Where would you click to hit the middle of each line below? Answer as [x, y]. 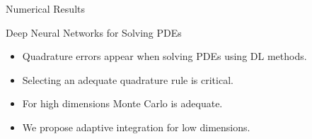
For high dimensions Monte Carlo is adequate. [122, 103]
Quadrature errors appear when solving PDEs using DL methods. [164, 56]
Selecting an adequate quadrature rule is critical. [128, 79]
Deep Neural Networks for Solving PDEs [94, 32]
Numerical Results [45, 8]
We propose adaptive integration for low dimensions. [136, 127]
